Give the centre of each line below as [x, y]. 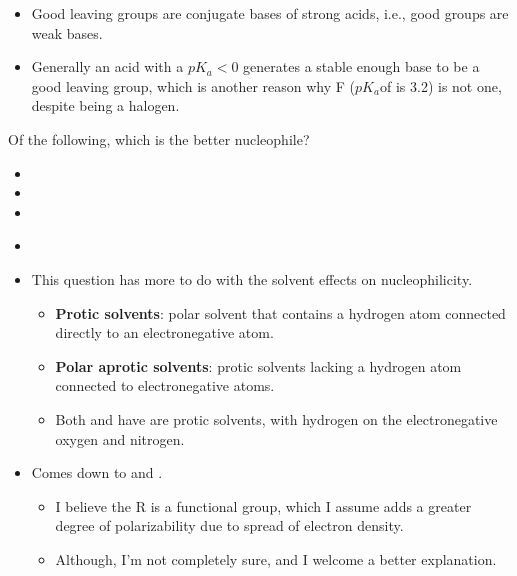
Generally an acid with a [107, 66]
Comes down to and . [97, 472]
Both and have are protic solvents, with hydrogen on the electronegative [276, 418]
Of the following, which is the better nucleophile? [159, 138]
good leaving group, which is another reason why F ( [193, 85]
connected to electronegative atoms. [165, 385]
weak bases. [67, 32]
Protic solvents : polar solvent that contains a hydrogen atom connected [280, 312]
